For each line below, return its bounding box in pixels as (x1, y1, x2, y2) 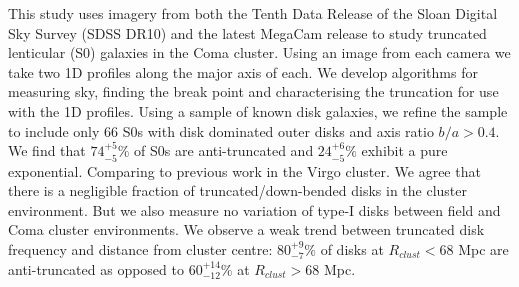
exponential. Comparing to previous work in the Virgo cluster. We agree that (8, 160, 481, 181)
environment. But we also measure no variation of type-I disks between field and (8, 199, 501, 220)
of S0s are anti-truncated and (134, 140, 314, 161)
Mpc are (458, 238, 509, 259)
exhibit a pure (361, 140, 448, 161)
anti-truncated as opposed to (8, 258, 184, 279)
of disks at (320, 238, 384, 259)
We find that (8, 140, 86, 161)
